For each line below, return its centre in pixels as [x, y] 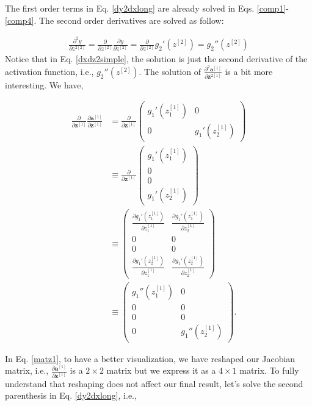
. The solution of [170, 71]
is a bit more [249, 71]
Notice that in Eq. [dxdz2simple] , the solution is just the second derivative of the [156, 59]
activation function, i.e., [49, 71]
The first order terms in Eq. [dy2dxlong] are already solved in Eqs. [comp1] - [147, 8]
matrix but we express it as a [161, 370]
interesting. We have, [44, 84]
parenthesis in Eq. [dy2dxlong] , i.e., [71, 395]
